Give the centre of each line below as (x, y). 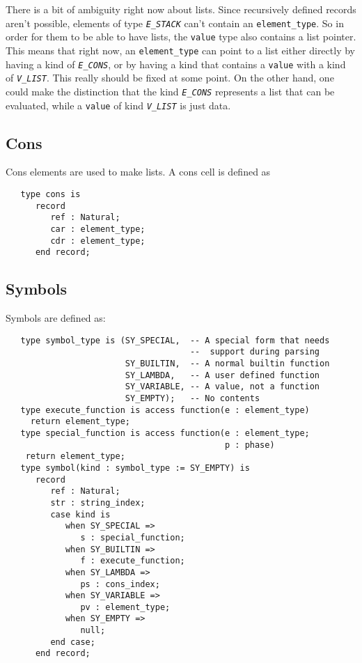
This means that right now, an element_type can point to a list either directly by (180, 50)
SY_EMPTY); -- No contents (192, 398)
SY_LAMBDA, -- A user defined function (222, 375)
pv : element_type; (125, 607)
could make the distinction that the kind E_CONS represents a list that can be (170, 91)
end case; (73, 642)
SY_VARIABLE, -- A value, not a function (222, 387)
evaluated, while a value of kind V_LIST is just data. (118, 105)
